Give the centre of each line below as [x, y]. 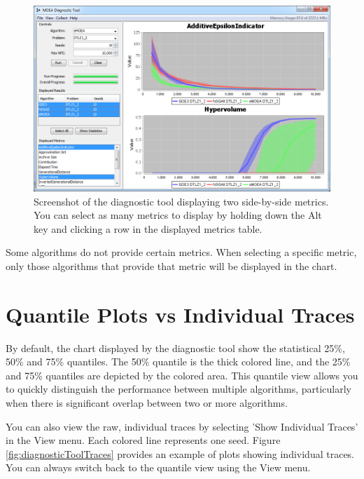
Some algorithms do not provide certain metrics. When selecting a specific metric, [181, 252]
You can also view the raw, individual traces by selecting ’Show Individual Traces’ [182, 426]
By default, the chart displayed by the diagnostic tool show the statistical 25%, [175, 348]
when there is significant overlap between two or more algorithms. [147, 403]
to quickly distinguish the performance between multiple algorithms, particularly [178, 389]
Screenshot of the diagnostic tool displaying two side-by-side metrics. [181, 201]
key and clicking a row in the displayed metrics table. [148, 228]
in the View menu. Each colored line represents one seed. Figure [143, 440]
